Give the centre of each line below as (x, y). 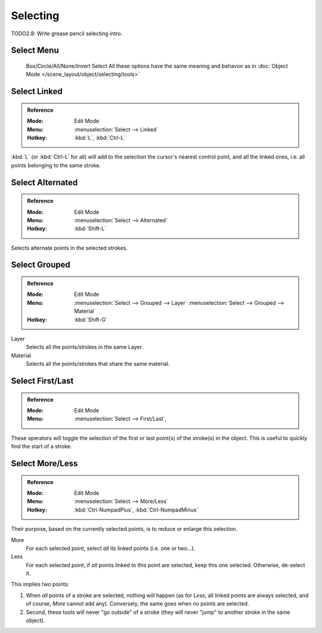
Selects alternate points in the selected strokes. (69, 247)
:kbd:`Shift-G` (91, 319)
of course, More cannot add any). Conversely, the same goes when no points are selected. (137, 604)
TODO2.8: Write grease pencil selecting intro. (67, 33)
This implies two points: (40, 584)
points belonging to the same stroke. (56, 165)
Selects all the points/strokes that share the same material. (98, 364)
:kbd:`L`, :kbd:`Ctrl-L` (100, 137)
